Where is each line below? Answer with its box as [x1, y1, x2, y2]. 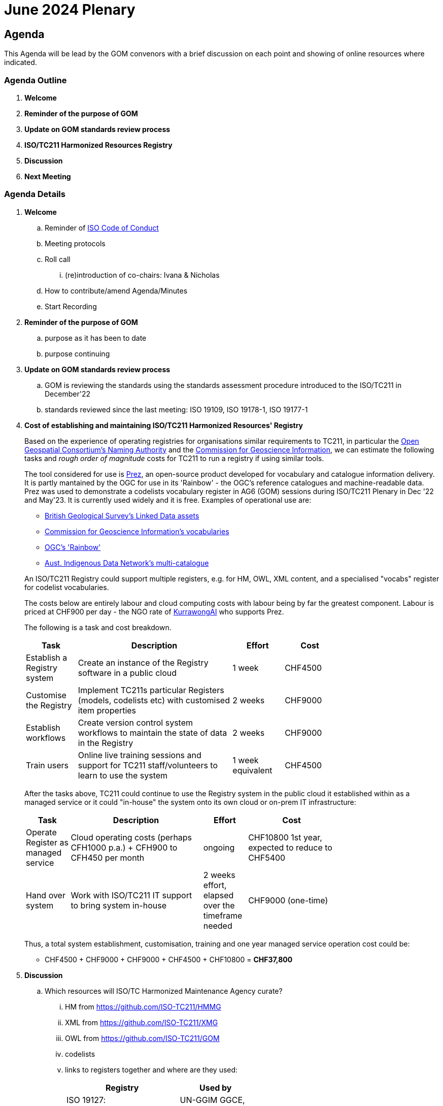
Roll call [45, 254, 71, 264]
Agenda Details [4, 189, 65, 200]
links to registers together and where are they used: [65, 1065, 238, 1074]
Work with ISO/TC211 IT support [71, 890, 192, 900]
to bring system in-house [71, 900, 166, 910]
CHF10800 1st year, [248, 832, 322, 842]
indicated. [4, 58, 37, 67]
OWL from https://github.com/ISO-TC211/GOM [65, 1033, 220, 1043]
